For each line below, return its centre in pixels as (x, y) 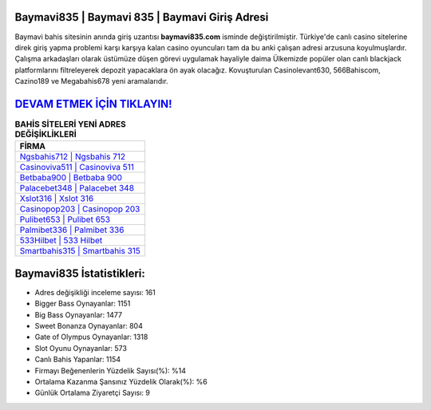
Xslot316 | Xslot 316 (57, 199)
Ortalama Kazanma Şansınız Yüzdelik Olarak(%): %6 (121, 382)
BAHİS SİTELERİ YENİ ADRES (71, 124)
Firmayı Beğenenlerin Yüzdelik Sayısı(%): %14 (111, 370)
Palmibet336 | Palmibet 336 (72, 230)
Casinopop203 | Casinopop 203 (80, 209)
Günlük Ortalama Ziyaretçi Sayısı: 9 (93, 393)
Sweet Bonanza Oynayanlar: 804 (89, 326)
